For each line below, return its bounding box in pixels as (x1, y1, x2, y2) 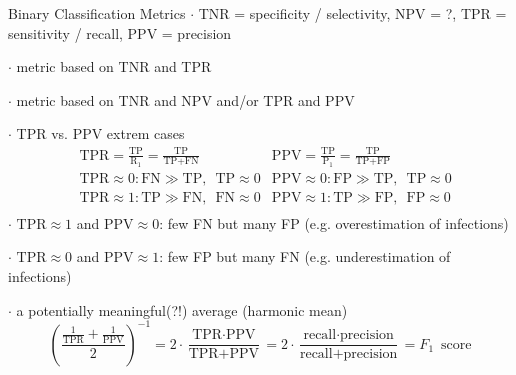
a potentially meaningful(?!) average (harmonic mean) (16, 299, 348, 320)
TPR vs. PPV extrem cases (16, 123, 185, 144)
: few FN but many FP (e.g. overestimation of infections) (159, 212, 509, 233)
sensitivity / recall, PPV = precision (8, 22, 232, 43)
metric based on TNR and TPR (16, 56, 212, 77)
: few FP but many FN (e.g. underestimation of (159, 246, 451, 267)
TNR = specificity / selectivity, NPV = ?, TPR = (198, 3, 507, 23)
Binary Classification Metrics (8, 3, 186, 23)
